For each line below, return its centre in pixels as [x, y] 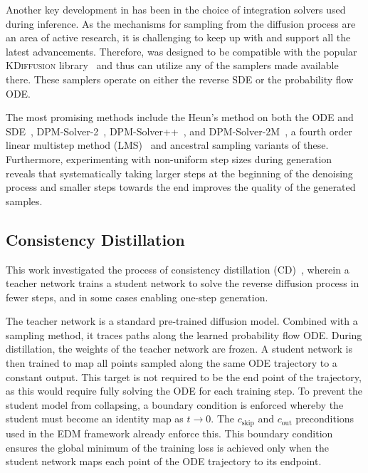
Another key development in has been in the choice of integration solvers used [176, 9]
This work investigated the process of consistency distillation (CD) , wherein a [178, 269]
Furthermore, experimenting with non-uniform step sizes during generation [169, 158]
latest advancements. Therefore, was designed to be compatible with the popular [182, 51]
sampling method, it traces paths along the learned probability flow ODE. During [184, 334]
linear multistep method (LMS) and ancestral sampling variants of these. [167, 145]
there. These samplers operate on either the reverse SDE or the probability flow [180, 79]
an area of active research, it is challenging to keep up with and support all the [178, 37]
